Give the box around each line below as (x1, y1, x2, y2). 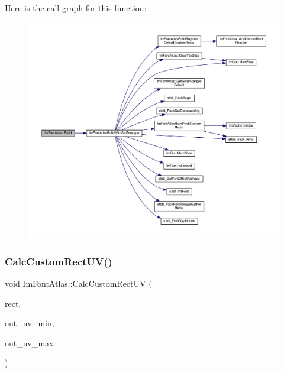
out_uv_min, (5, 317, 54, 329)
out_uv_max (5, 336, 54, 349)
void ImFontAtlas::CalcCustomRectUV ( (5, 277, 152, 290)
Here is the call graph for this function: (5, 2, 147, 14)
